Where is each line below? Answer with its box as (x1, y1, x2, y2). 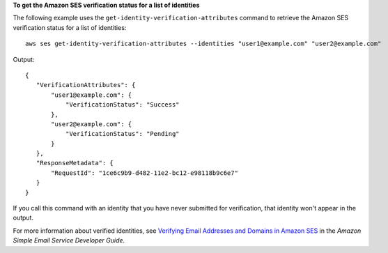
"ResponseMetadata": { (36, 159, 114, 167)
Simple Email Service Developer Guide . (13, 236, 125, 245)
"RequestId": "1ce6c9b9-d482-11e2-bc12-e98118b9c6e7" (51, 169, 238, 177)
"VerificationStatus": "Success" (65, 101, 180, 109)
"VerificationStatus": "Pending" (65, 130, 180, 138)
